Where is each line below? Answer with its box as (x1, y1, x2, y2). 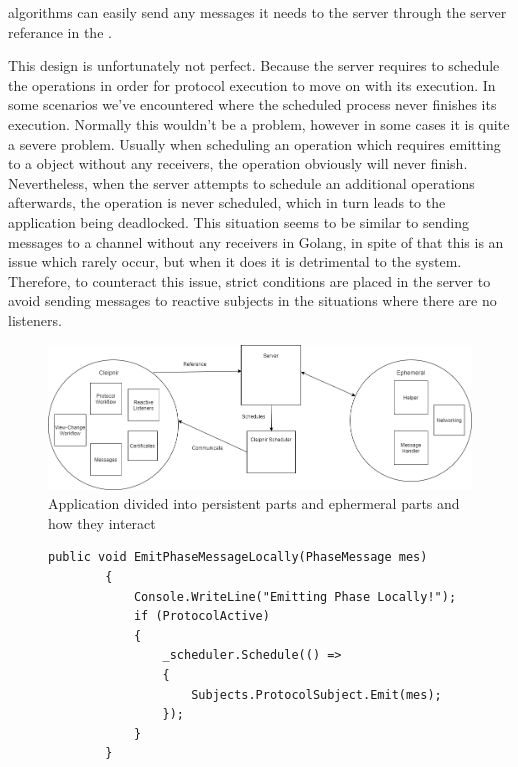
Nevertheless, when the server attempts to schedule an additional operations (8, 172, 475, 193)
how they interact (48, 512, 156, 533)
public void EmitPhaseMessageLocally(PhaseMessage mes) (48, 550, 428, 565)
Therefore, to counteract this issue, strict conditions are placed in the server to (8, 270, 491, 291)
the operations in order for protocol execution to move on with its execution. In (8, 74, 496, 95)
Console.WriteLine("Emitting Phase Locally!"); (133, 589, 457, 604)
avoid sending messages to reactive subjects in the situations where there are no (8, 290, 497, 311)
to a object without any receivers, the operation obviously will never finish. (8, 153, 468, 174)
